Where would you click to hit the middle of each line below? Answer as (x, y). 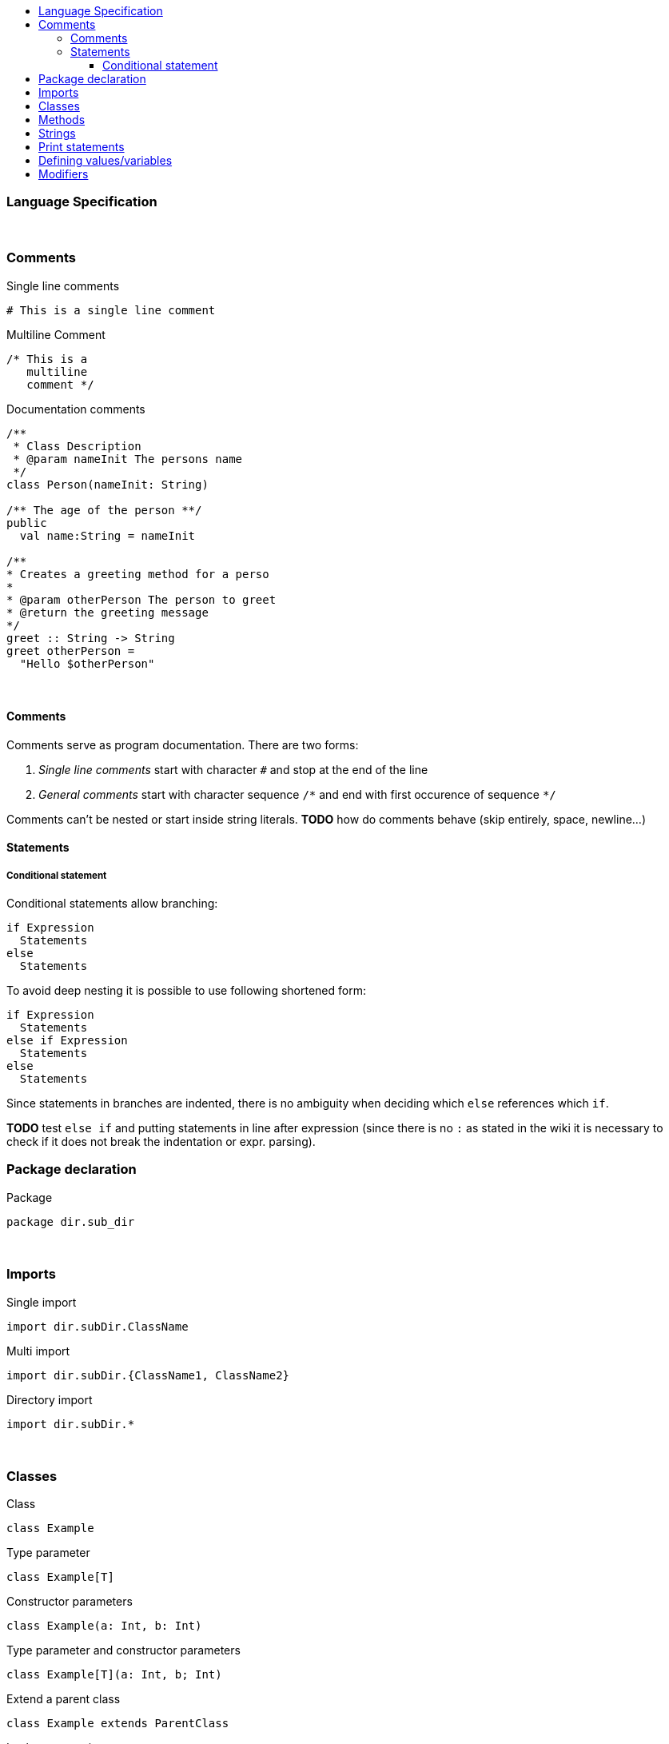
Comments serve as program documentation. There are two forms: (183, 744)
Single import (42, 1302)
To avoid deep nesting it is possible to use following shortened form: (186, 991)
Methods (62, 120)
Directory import (50, 1399)
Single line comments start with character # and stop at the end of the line (233, 769)
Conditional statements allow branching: (112, 904)
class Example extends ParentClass (118, 1724)
